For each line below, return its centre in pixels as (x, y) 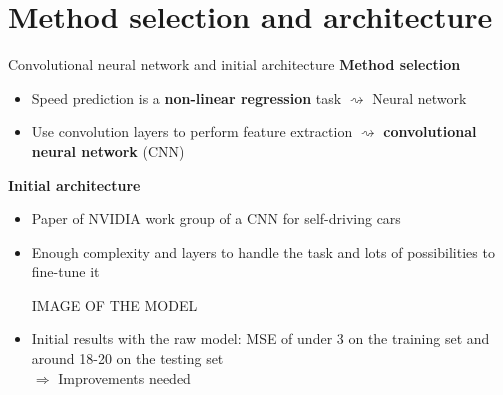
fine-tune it (65, 271)
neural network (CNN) (108, 150)
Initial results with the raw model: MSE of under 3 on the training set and (260, 338)
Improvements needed (124, 377)
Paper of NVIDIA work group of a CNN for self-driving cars (216, 218)
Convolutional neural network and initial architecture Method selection (234, 64)
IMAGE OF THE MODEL (114, 304)
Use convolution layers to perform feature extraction (192, 131)
